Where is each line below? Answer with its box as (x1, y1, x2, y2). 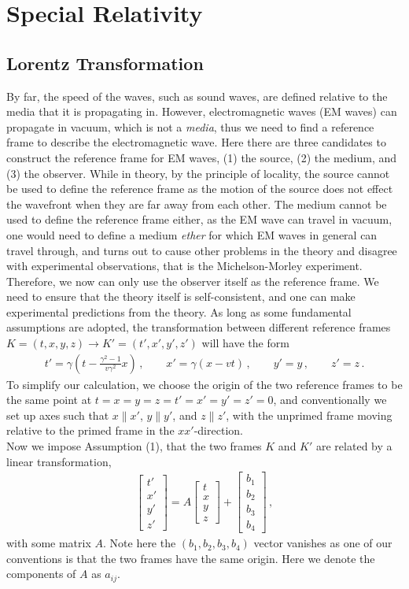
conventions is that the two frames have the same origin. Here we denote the (6, 550, 375, 566)
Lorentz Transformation (6, 50, 204, 75)
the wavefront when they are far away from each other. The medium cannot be (6, 195, 387, 212)
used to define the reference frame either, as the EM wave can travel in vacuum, (6, 211, 392, 228)
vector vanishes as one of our (253, 535, 392, 551)
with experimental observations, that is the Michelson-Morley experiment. (6, 257, 363, 274)
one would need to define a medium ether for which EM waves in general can (6, 226, 378, 243)
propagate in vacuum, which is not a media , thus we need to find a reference (6, 118, 374, 135)
